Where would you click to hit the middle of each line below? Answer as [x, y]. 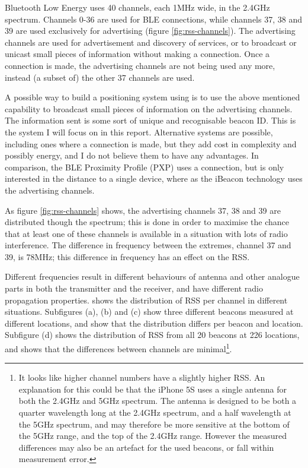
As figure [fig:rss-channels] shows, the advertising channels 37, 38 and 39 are [143, 210]
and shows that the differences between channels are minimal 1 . [118, 348]
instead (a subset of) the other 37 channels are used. [100, 77]
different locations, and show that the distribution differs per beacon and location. [154, 323]
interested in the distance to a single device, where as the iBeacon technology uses [154, 178]
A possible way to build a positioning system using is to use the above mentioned [153, 97]
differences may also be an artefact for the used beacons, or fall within [146, 447]
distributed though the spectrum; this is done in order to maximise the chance [147, 222]
